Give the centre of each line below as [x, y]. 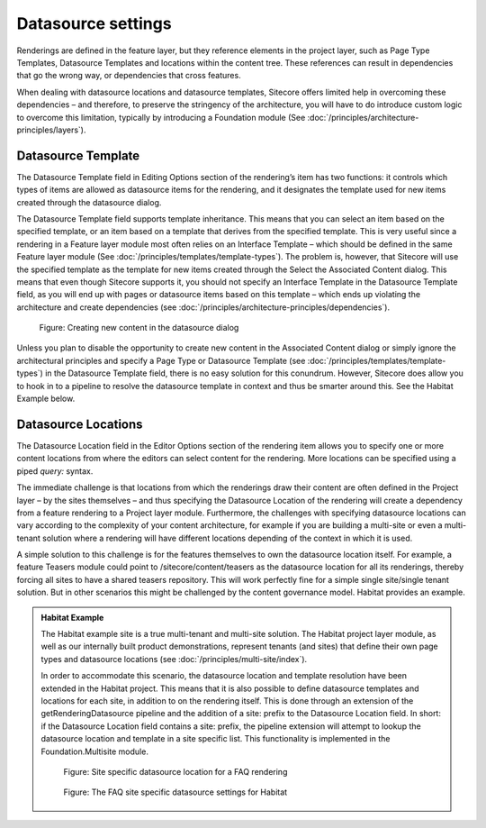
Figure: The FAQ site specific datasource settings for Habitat [175, 792]
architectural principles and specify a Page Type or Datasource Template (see [161, 360]
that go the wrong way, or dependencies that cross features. [129, 76]
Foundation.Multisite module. [94, 751]
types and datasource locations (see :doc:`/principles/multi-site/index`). [174, 659]
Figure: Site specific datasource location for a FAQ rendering [175, 771]
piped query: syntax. [55, 471]
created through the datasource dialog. [89, 202]
